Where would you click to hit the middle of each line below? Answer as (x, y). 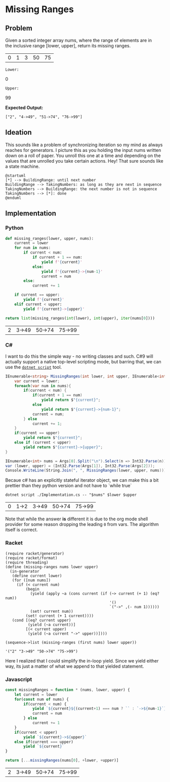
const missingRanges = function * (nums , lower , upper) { (68, 690)
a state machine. (23, 166)
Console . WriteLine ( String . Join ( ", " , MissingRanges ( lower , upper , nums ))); (87, 471)
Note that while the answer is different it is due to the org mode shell (77, 519)
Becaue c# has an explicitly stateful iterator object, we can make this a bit (82, 480)
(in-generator (25, 571)
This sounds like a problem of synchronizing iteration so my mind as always (84, 145)
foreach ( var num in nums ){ (43, 386)
